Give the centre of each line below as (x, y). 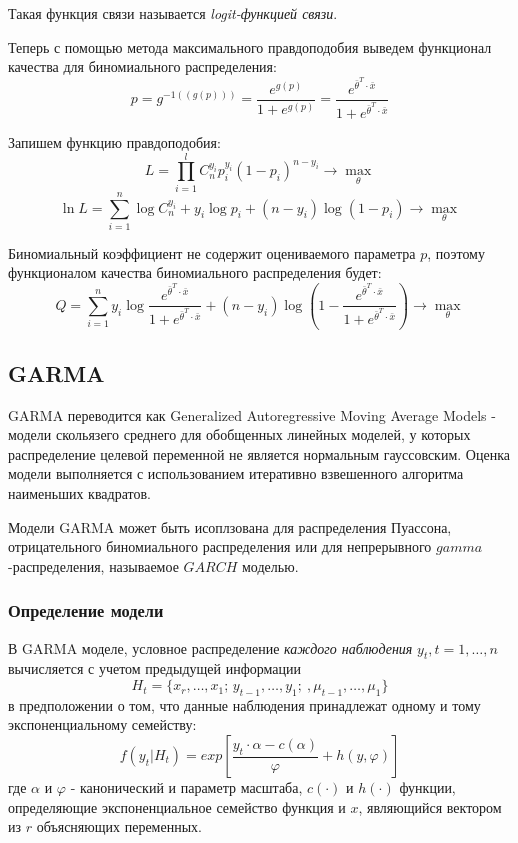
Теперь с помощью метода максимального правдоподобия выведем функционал (250, 46)
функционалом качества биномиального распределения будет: (195, 272)
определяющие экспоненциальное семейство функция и (177, 806)
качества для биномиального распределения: (142, 66)
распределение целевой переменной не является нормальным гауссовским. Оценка (259, 453)
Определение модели (86, 610)
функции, (427, 787)
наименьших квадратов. (79, 493)
